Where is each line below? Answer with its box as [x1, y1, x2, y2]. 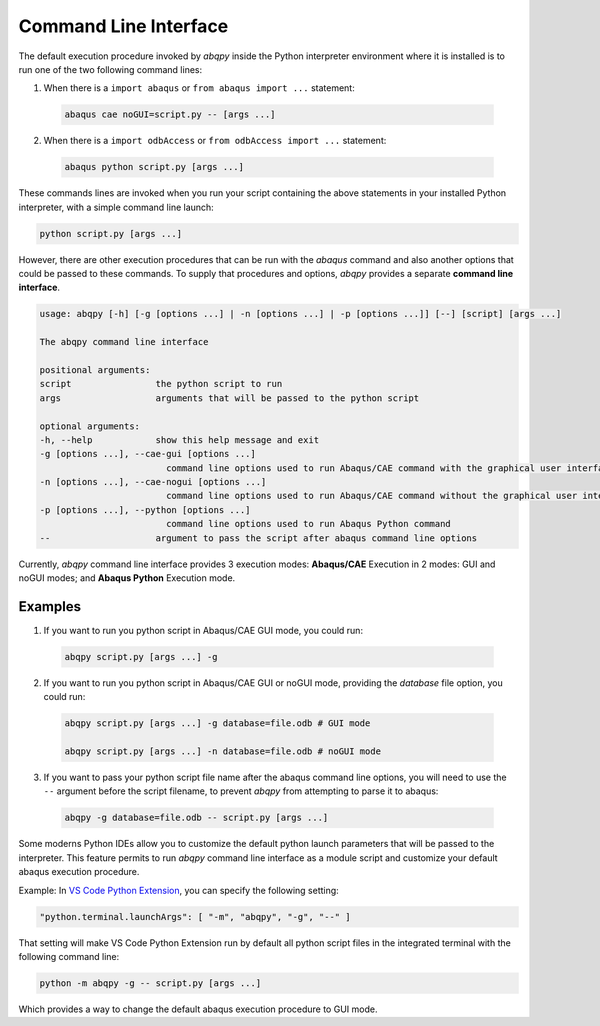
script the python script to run [39, 378, 283, 390]
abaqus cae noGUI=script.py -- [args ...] [64, 109, 276, 120]
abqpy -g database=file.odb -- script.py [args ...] [64, 812, 329, 824]
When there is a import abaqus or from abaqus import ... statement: [43, 82, 355, 94]
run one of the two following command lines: [18, 63, 203, 75]
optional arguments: [39, 420, 140, 432]
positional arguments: [39, 364, 151, 375]
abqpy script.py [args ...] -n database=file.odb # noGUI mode [64, 746, 382, 757]
